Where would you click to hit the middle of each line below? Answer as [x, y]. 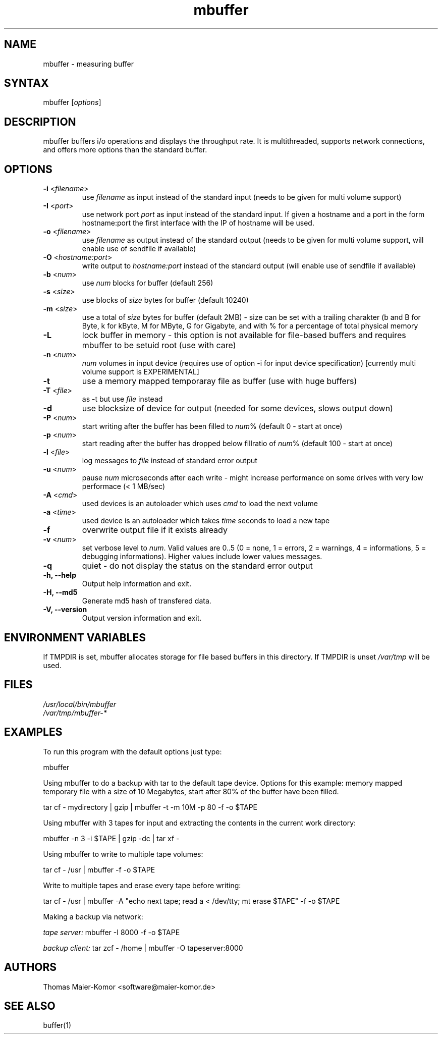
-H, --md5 [60, 592]
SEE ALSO [30, 1006]
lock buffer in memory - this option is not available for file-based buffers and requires [244, 335]
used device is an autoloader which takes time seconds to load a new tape [206, 521]
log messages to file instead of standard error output [170, 461]
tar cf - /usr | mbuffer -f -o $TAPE [99, 869]
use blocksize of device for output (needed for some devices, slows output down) [237, 408]
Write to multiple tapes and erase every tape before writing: [142, 885]
